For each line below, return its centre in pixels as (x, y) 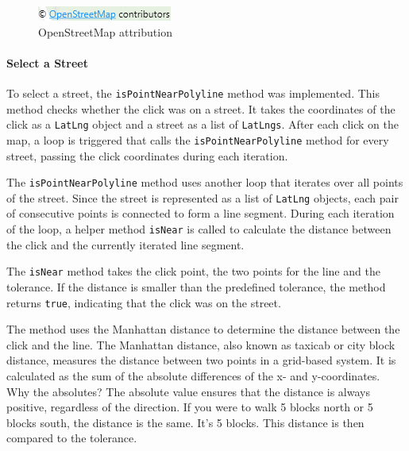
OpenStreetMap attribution (105, 31)
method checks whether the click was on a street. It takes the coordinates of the (201, 108)
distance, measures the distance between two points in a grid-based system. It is (201, 360)
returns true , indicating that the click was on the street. (144, 302)
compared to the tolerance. (72, 438)
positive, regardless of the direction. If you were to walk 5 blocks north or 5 (190, 407)
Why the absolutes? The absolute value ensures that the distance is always (188, 391)
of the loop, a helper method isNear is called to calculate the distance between (199, 229)
